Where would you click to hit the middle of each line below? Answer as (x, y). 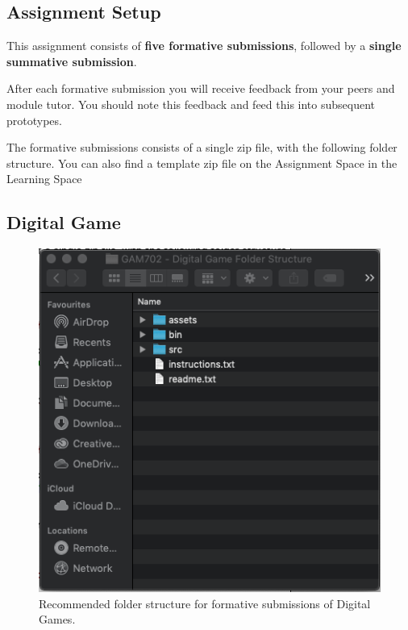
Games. (57, 619)
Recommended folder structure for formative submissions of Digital (205, 603)
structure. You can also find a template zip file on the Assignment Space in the (202, 163)
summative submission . (72, 61)
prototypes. (34, 120)
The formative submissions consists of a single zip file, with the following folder (202, 147)
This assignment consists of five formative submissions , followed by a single (204, 46)
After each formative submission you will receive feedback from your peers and (201, 88)
